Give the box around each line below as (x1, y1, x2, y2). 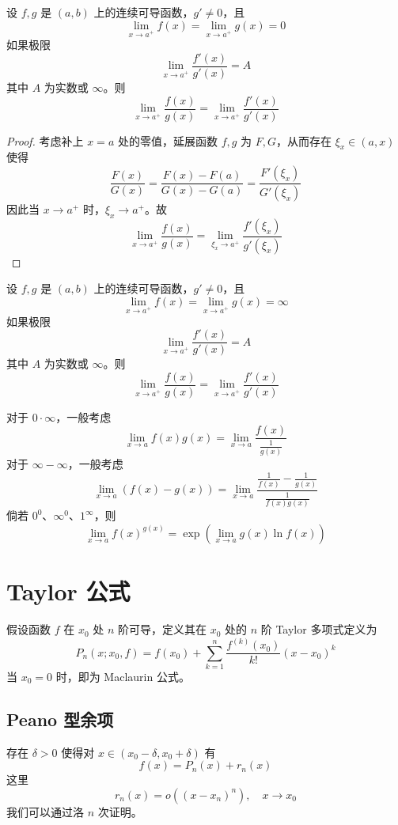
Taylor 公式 (6, 575, 131, 607)
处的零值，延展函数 (117, 132, 218, 149)
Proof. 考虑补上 (6, 132, 84, 149)
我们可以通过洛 (6, 803, 84, 819)
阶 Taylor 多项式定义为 (260, 621, 377, 638)
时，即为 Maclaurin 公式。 (55, 668, 190, 684)
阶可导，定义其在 (117, 621, 207, 638)
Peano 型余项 (6, 706, 114, 731)
